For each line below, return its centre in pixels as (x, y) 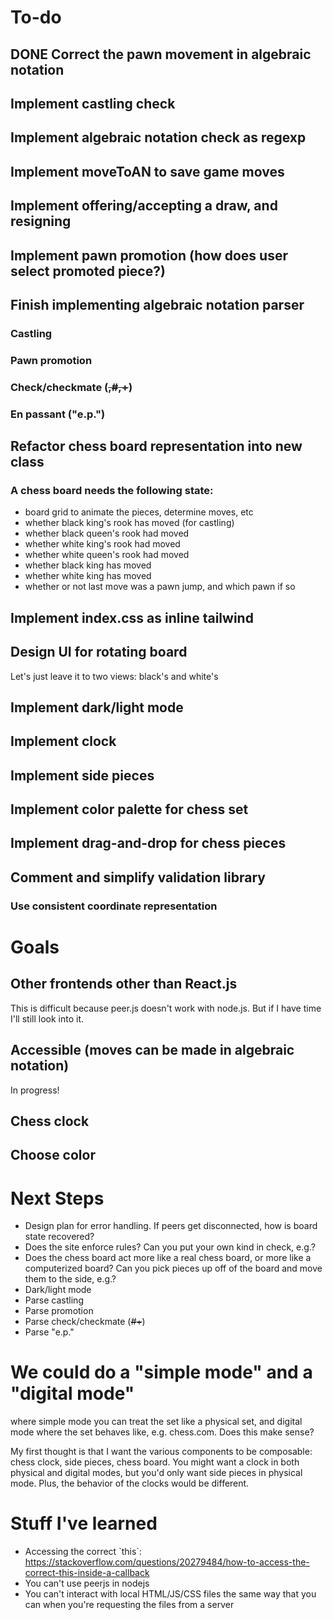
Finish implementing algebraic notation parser (157, 304)
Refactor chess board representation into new (156, 446)
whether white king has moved (88, 576)
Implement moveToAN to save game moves (147, 171)
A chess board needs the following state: (112, 490)
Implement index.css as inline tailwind (132, 617)
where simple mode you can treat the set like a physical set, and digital (156, 1422)
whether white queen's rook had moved (107, 555)
